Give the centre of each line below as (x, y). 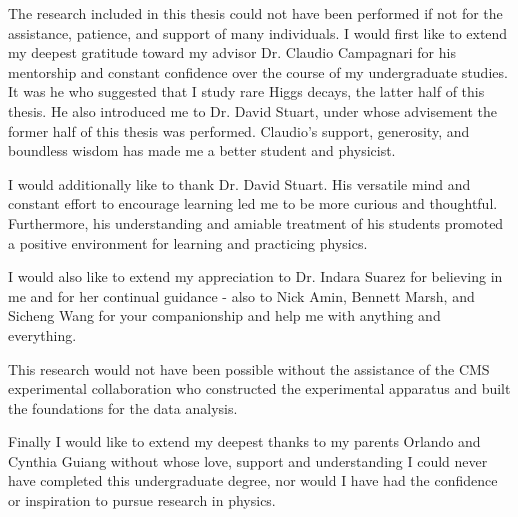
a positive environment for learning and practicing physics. (188, 242)
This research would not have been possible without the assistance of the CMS (249, 368)
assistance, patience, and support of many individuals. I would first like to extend (258, 32)
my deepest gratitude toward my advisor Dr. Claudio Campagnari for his (232, 52)
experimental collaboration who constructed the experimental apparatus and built (259, 388)
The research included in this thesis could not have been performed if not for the (255, 13)
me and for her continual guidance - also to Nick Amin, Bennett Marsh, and (241, 295)
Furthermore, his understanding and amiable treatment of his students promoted (256, 222)
